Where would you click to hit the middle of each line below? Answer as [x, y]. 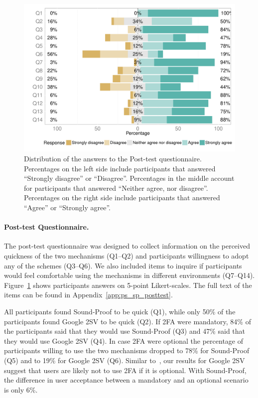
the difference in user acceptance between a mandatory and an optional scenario [126, 380]
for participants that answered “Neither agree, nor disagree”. [116, 188]
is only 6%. [21, 389]
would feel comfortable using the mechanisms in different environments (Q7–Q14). [129, 275]
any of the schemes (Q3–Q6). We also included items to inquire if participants [123, 265]
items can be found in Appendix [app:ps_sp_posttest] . [88, 295]
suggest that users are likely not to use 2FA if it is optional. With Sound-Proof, [125, 370]
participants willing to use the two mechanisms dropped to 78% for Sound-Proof [127, 350]
